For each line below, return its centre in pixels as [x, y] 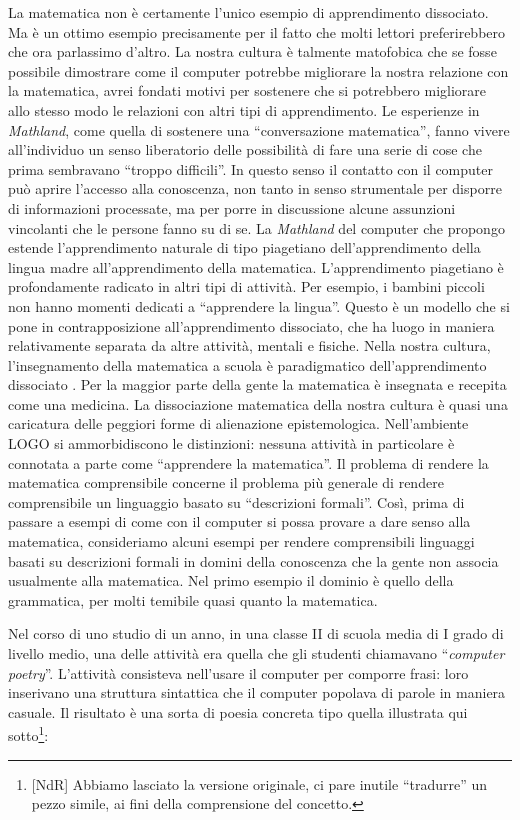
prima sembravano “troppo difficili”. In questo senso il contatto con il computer [251, 168]
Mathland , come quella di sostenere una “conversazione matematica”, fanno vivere [259, 129]
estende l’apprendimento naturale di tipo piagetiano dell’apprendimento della [244, 247]
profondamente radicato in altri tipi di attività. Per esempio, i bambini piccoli [246, 286]
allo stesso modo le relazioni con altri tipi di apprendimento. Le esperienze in [244, 109]
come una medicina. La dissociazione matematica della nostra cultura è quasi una [258, 403]
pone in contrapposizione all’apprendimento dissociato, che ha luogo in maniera [251, 325]
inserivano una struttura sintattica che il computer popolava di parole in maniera [257, 692]
